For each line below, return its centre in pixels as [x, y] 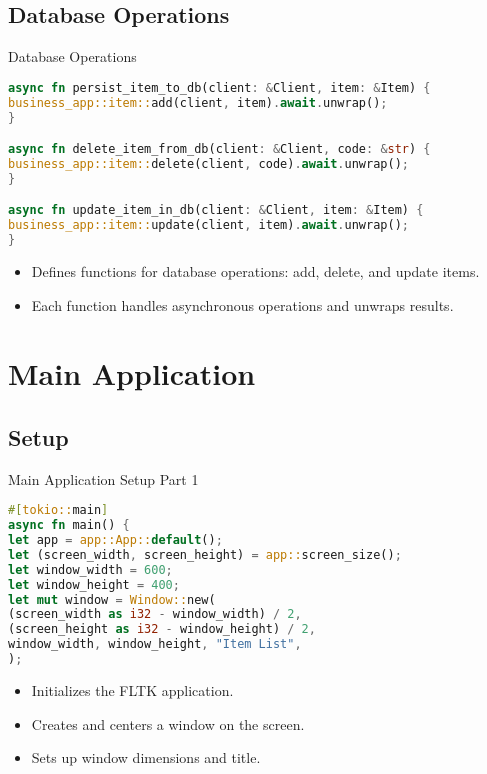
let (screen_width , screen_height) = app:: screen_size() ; [205, 554]
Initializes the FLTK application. [132, 689]
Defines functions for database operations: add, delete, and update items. [255, 270]
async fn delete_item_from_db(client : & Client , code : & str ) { [219, 149]
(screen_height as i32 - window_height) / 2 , [162, 629]
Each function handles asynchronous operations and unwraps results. [242, 304]
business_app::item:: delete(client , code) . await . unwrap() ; [208, 163]
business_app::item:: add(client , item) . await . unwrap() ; [198, 102]
